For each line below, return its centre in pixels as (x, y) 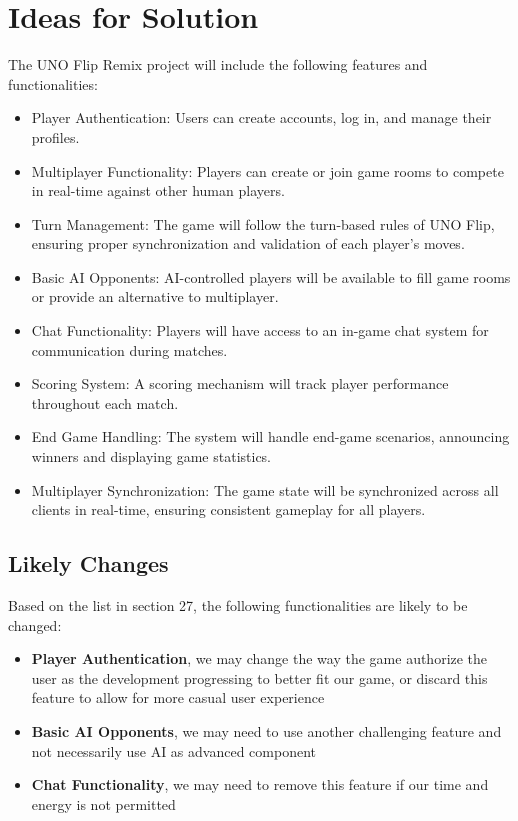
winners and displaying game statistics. (151, 456)
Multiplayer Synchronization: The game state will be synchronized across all (265, 489)
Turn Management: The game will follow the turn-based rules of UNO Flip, (263, 223)
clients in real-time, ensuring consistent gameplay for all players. (228, 509)
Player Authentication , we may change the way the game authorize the (259, 658)
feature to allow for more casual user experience (178, 697)
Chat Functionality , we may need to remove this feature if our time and (260, 784)
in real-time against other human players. (158, 190)
